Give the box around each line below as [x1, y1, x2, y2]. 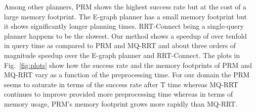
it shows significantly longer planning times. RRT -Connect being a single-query [4, 21, 244, 31]
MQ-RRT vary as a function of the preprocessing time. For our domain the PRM [4, 69, 250, 80]
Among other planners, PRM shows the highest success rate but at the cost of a [4, 1, 247, 11]
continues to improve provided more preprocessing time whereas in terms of [4, 89, 233, 99]
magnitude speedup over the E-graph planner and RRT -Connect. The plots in [4, 50, 240, 60]
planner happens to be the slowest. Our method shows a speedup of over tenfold [4, 30, 247, 41]
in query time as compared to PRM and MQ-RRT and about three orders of [4, 40, 236, 51]
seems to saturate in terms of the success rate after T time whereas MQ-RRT [4, 79, 238, 89]
